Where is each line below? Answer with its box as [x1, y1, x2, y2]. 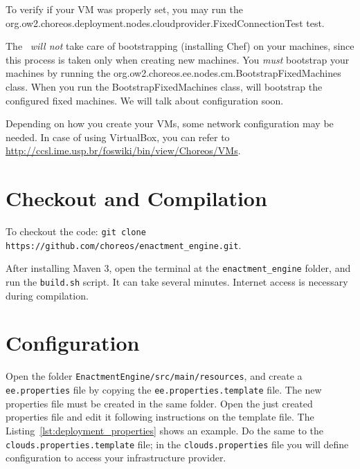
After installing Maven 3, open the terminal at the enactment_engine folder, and [6, 261, 351, 275]
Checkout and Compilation [6, 184, 267, 212]
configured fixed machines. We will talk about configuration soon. [6, 93, 284, 107]
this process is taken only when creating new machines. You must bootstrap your [6, 52, 350, 66]
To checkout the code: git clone [6, 224, 146, 239]
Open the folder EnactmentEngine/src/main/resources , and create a [6, 369, 303, 383]
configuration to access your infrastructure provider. [6, 450, 226, 465]
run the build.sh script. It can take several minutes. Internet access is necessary [6, 275, 348, 289]
